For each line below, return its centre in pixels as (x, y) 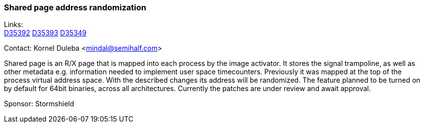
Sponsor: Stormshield (39, 104)
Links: (14, 25)
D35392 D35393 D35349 (45, 33)
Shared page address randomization (75, 7)
